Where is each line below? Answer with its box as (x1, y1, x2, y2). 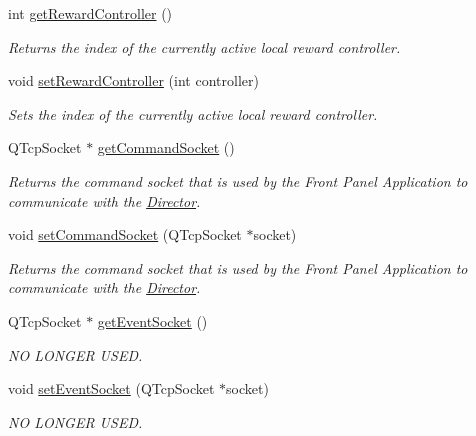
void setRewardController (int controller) (8, 70, 259, 91)
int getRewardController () (8, 3, 173, 23)
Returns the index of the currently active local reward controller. (8, 36, 401, 57)
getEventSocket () (97, 310, 208, 331)
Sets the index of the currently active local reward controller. (8, 103, 378, 124)
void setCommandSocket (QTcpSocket (8, 224, 242, 245)
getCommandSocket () (97, 137, 235, 158)
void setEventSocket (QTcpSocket (8, 378, 215, 399)
